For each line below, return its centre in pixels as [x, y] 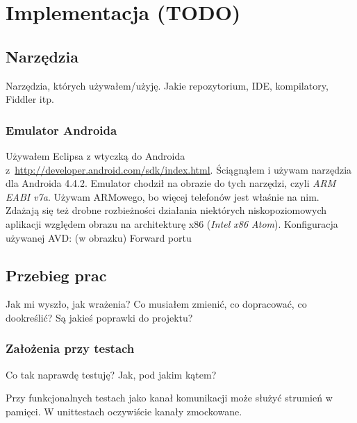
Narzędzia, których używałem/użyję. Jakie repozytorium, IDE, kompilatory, [167, 85]
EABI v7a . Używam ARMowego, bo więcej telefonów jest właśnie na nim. [163, 196]
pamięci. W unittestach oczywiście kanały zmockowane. [124, 411]
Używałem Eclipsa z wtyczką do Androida [96, 155]
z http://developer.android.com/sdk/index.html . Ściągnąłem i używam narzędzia [179, 169]
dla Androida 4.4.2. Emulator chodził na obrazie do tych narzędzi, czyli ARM [171, 183]
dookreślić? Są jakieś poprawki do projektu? [99, 317]
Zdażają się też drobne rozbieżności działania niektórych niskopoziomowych [166, 210]
